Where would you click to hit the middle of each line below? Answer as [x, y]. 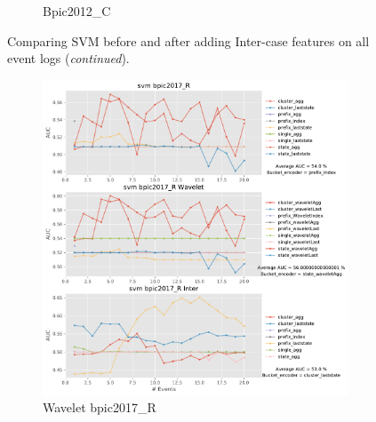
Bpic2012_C [77, 11]
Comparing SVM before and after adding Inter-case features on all [188, 40]
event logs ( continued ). [68, 58]
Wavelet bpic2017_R [100, 407]
